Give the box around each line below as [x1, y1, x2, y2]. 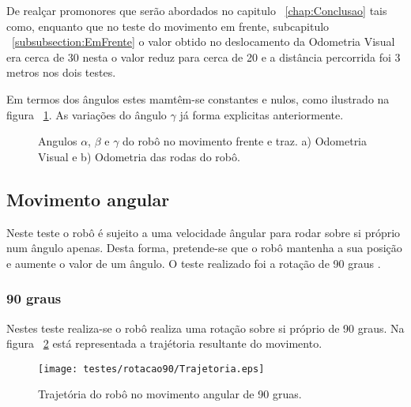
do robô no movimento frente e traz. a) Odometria [123, 133, 368, 149]
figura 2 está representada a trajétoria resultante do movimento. [6, 335, 322, 352]
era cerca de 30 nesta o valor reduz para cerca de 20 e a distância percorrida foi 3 [6, 48, 401, 65]
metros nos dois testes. [6, 64, 116, 81]
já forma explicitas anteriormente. [179, 106, 344, 122]
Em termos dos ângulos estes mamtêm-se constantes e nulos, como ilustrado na [6, 90, 390, 107]
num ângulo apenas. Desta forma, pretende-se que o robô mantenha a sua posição [6, 239, 402, 256]
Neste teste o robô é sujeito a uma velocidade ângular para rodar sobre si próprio [6, 224, 401, 240]
